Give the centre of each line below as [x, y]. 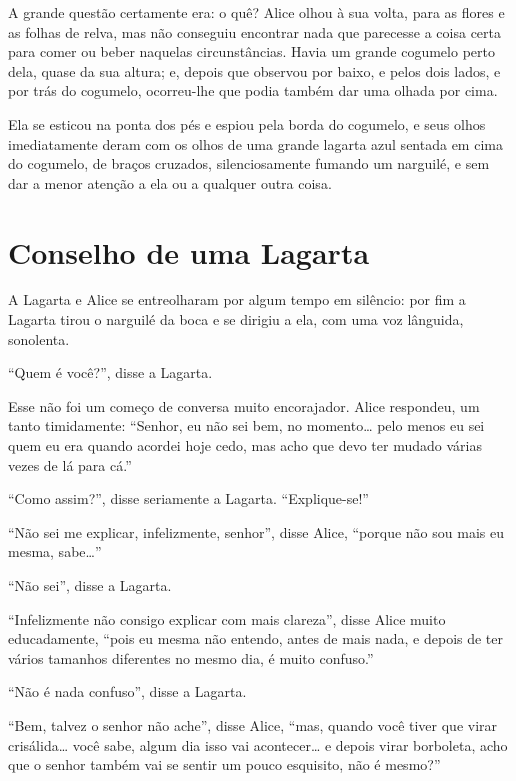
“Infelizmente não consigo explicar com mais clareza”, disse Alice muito [227, 618]
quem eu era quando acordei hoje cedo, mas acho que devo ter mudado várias [245, 445]
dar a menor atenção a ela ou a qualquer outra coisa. [170, 182]
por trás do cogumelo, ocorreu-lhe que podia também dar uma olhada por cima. [253, 90]
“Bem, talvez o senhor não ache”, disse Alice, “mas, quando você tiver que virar [253, 724]
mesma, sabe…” [55, 551]
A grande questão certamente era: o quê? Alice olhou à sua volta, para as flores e [256, 12]
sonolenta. [39, 338]
